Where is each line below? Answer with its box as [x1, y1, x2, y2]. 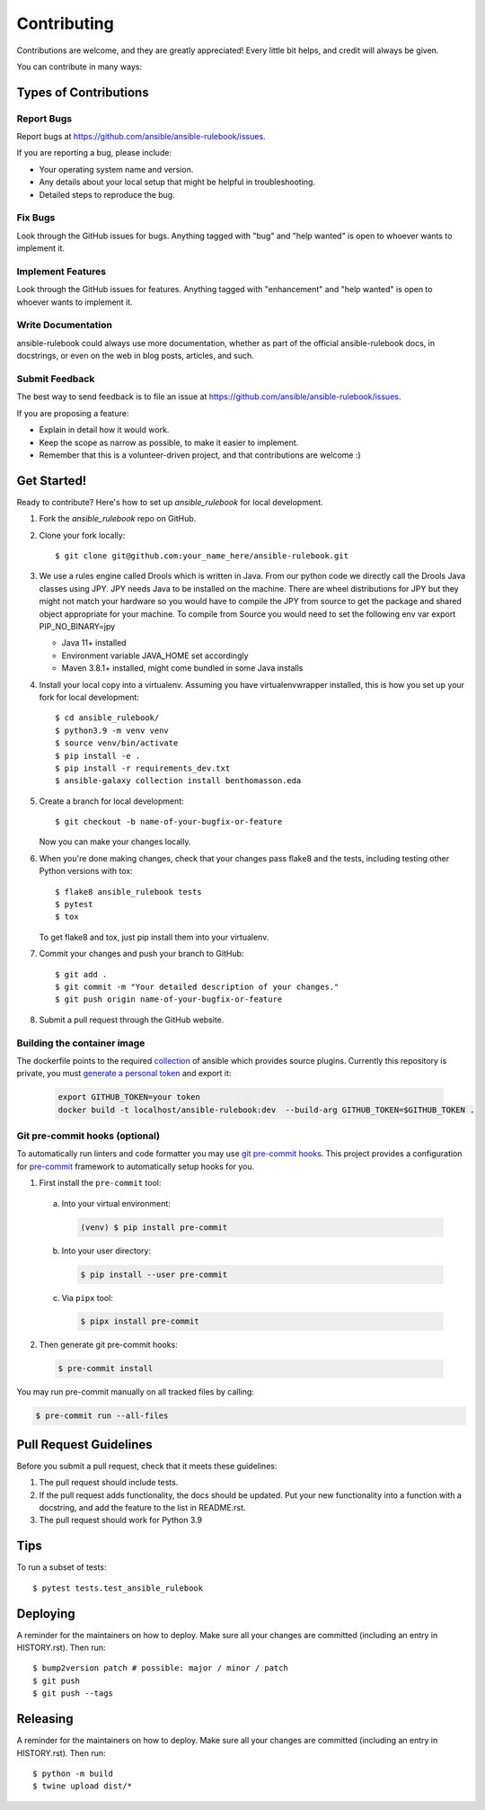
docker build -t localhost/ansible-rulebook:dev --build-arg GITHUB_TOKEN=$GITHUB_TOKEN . [57, 1104, 475, 1115]
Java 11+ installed [61, 638, 127, 648]
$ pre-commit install [57, 1363, 154, 1374]
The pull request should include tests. [39, 1477, 179, 1488]
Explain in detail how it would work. [39, 424, 170, 435]
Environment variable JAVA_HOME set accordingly [61, 650, 249, 661]
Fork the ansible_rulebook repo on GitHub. [39, 513, 197, 524]
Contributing [16, 13, 114, 33]
